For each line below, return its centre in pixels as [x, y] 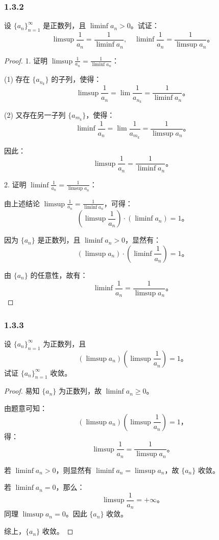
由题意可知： [26, 408]
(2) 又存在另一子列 [35, 115]
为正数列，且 [65, 343]
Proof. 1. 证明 [26, 60]
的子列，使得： [76, 79]
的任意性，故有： [59, 275]
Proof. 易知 [22, 391]
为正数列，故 [80, 391]
